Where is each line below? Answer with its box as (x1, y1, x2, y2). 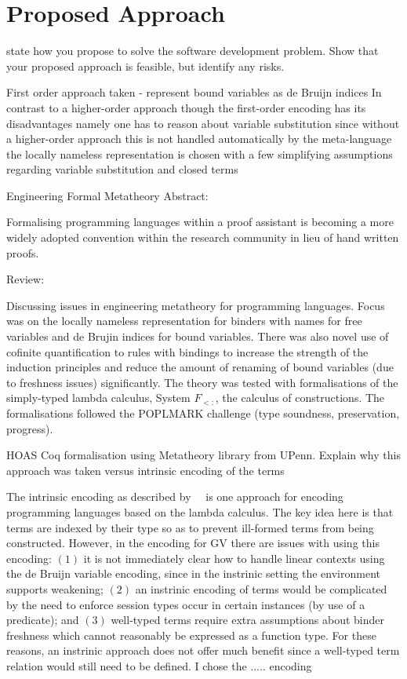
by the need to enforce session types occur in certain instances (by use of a (6, 596, 365, 612)
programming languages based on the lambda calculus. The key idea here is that (6, 503, 394, 520)
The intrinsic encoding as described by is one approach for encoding (6, 488, 343, 505)
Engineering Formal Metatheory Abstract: (6, 187, 209, 203)
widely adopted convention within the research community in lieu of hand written (6, 229, 399, 246)
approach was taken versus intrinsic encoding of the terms (6, 462, 285, 478)
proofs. (6, 244, 39, 261)
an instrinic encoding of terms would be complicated (135, 580, 387, 597)
